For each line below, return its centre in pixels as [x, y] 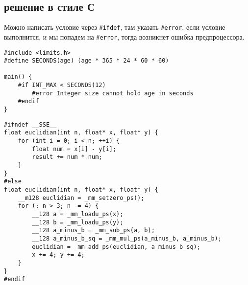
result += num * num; [67, 157]
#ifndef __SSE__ [30, 124]
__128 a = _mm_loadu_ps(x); [78, 214]
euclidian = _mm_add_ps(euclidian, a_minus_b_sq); [116, 247]
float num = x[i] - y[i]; [74, 149]
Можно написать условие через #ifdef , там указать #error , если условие [115, 27]
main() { [18, 77]
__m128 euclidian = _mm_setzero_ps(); [81, 198]
